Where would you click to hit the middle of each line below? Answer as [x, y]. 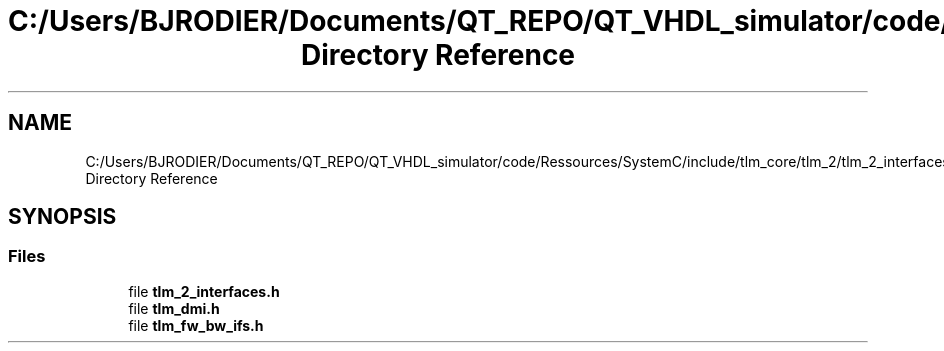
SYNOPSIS [62, 217]
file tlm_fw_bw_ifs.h [196, 325]
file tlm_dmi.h [174, 308]
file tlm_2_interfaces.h [204, 291]
